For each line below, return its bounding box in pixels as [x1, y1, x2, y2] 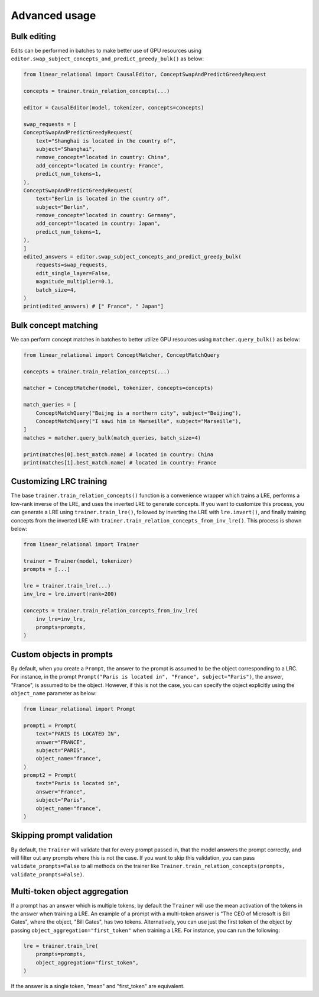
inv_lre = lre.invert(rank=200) [23, 591, 118, 598]
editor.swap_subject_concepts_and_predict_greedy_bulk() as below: [11, 55, 204, 62]
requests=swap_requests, [35, 262, 108, 269]
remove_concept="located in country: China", [35, 154, 170, 161]
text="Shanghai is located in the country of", [35, 137, 177, 144]
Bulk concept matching [11, 320, 99, 330]
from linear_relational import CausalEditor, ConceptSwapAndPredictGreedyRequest [23, 71, 267, 78]
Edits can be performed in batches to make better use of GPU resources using [11, 47, 202, 54]
